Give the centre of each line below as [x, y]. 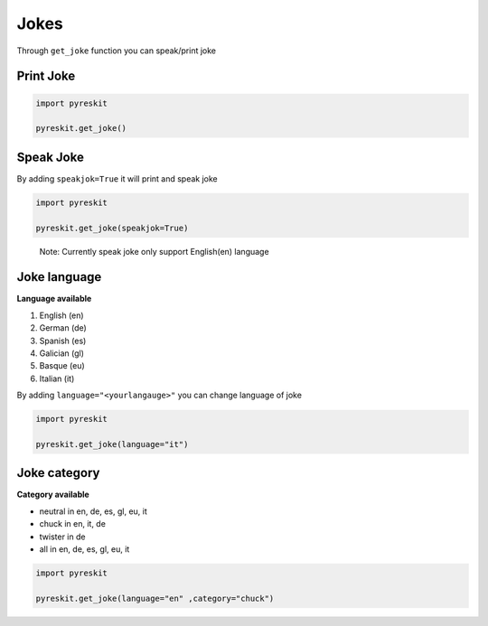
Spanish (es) [63, 341]
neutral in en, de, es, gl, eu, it [94, 511]
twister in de [62, 537]
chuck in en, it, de [72, 524]
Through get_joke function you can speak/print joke [117, 51]
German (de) [63, 328]
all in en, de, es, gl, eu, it [84, 549]
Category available [53, 495]
